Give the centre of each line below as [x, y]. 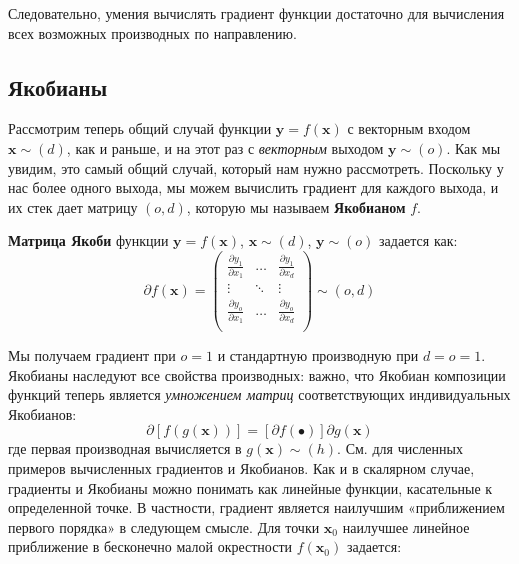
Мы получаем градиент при [92, 355]
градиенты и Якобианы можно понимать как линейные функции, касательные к [250, 487]
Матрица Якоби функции [88, 240]
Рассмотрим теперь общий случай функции [140, 128]
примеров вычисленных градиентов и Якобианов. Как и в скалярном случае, [241, 468]
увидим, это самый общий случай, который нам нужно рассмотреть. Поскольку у [256, 167]
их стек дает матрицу [73, 206]
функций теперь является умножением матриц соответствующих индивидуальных [259, 394]
